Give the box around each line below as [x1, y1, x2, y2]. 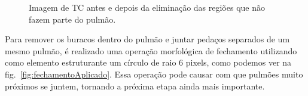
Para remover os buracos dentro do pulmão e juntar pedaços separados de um [5, 33, 290, 45]
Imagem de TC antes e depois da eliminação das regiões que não [29, 1, 265, 13]
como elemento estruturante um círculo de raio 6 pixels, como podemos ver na [5, 56, 292, 69]
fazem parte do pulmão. [29, 13, 116, 25]
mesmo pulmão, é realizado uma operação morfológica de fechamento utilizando [5, 44, 297, 57]
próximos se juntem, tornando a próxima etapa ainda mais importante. [5, 79, 265, 92]
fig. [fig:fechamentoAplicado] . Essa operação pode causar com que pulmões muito [5, 67, 303, 80]
